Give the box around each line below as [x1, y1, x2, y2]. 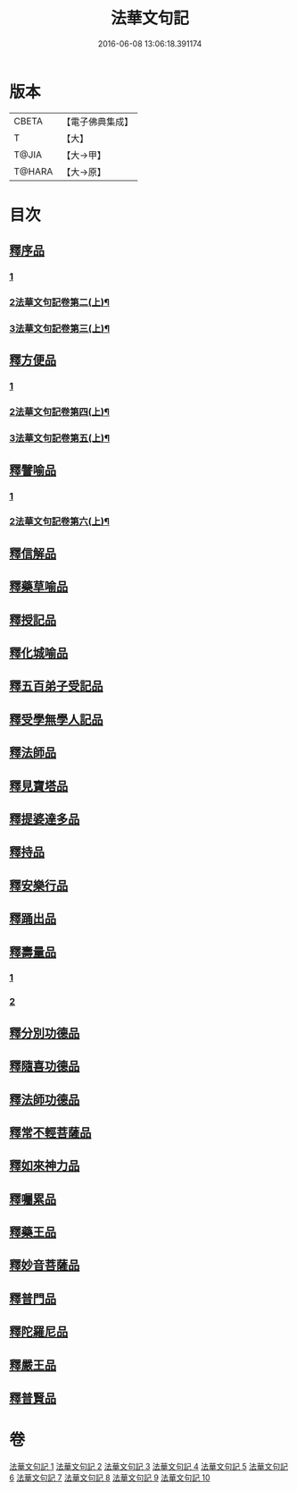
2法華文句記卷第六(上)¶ [9, 515, 110, 528]
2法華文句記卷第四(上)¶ [9, 406, 110, 419]
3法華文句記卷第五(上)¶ [9, 432, 110, 445]
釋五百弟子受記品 [9, 679, 103, 694]
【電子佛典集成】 [62, 115, 134, 128]
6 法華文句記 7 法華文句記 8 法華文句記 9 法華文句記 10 [9, 1472, 211, 1483]
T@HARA [13, 165, 54, 177]
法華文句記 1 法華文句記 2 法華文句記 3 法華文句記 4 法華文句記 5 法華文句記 [9, 1461, 288, 1471]
